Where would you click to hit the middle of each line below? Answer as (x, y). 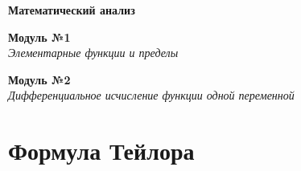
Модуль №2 (39, 79)
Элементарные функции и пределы (93, 53)
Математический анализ (72, 10)
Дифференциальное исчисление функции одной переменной (151, 95)
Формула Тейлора (101, 151)
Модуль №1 (39, 37)
